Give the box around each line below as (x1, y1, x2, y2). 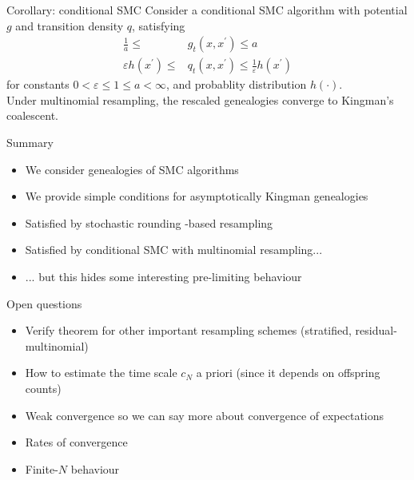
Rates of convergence (25, 434, 128, 450)
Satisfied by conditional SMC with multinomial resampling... (25, 241, 323, 258)
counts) (25, 379, 62, 396)
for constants (6, 76, 70, 93)
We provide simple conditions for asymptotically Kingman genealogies (25, 188, 368, 204)
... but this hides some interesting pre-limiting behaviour (25, 268, 302, 284)
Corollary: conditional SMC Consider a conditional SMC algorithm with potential (6, 2, 408, 18)
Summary (6, 134, 54, 151)
